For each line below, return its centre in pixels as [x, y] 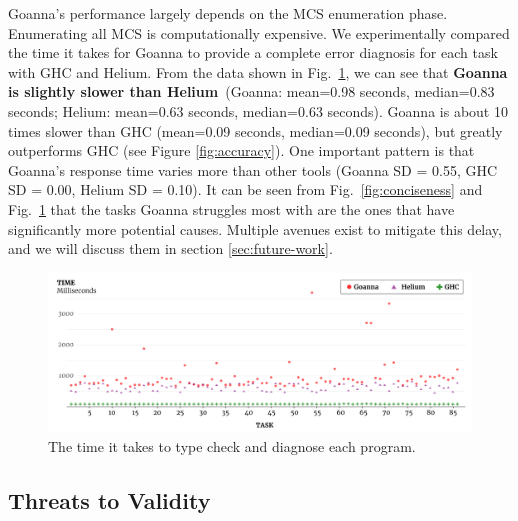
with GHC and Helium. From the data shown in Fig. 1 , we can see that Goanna [258, 71]
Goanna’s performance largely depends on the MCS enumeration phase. [228, 13]
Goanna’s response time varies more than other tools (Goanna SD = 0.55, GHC [253, 169]
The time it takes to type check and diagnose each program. [232, 445]
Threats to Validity [109, 499]
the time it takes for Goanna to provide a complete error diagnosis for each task [253, 52]
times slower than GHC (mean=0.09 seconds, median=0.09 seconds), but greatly [255, 130]
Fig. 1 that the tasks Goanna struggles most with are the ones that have [231, 208]
